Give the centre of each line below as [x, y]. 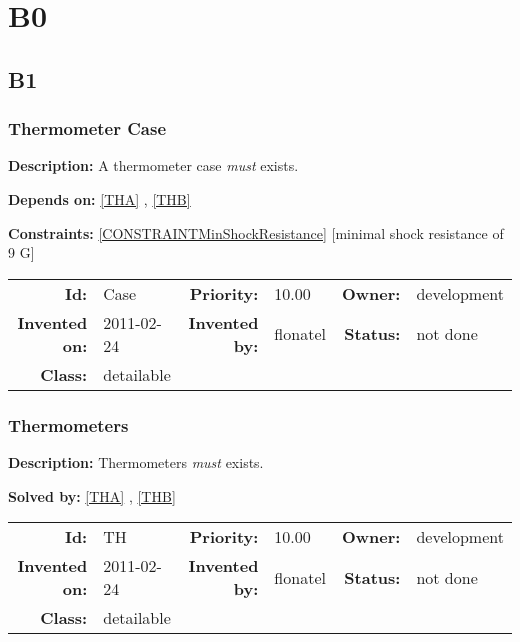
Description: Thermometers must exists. [136, 461]
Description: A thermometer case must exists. [153, 165]
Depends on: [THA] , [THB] [99, 198]
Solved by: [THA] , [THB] [92, 495]
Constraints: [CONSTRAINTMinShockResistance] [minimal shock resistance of [256, 232]
